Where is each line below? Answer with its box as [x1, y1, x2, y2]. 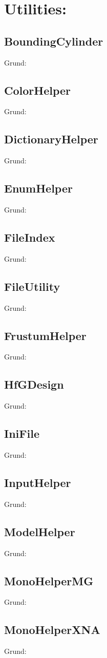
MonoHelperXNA [4, 622, 100, 638]
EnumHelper [4, 180, 73, 196]
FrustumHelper [4, 327, 87, 343]
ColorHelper [4, 82, 71, 98]
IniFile [4, 426, 39, 441]
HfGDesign [4, 376, 64, 392]
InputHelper [4, 474, 71, 490]
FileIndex [4, 229, 55, 245]
